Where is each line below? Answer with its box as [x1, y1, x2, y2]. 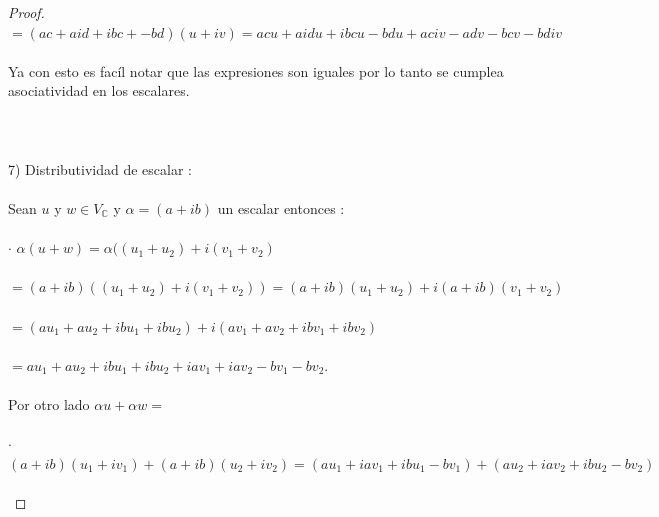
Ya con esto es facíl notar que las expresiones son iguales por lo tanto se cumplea [8, 60, 504, 81]
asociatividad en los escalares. [8, 80, 190, 101]
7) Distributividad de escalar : [8, 158, 193, 179]
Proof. [8, 2, 45, 22]
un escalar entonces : [217, 197, 345, 218]
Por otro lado [8, 393, 90, 414]
